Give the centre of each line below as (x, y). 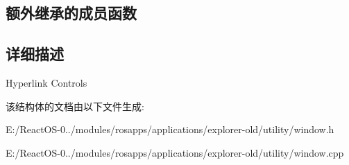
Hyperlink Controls (46, 82)
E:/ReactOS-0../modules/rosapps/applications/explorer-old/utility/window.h (170, 129)
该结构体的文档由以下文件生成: (75, 106)
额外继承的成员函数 (71, 13)
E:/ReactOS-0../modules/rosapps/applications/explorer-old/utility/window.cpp (175, 152)
